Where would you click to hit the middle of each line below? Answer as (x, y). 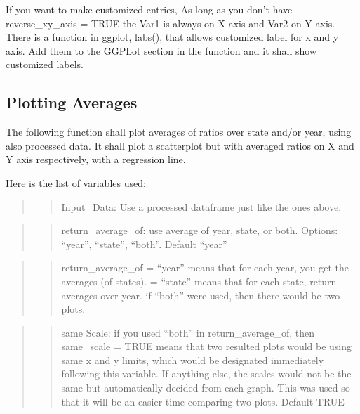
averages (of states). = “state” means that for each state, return (199, 281)
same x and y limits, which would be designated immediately (193, 360)
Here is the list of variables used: (76, 182)
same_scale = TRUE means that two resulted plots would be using (207, 346)
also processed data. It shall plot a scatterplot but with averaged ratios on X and (180, 145)
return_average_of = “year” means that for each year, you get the (205, 267)
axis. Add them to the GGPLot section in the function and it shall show (161, 50)
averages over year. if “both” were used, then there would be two (201, 295)
